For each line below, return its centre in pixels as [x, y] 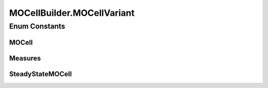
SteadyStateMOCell [40, 74]
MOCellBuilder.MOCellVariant [72, 13]
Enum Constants [37, 26]
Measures [25, 58]
